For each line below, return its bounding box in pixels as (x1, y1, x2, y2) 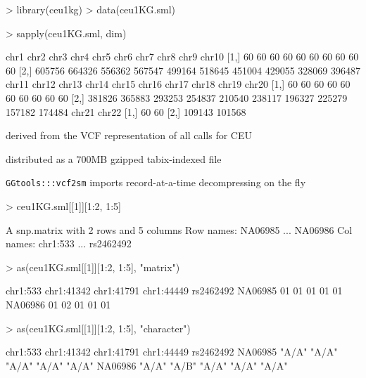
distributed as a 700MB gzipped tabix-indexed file (6, 151, 222, 166)
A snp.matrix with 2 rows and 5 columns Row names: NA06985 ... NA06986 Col (6, 222, 353, 237)
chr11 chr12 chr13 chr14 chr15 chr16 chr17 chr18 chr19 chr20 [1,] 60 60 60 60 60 (6, 77, 351, 91)
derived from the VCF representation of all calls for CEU (6, 128, 252, 143)
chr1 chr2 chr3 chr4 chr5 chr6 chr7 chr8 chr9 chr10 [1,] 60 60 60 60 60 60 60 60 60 (6, 49, 359, 64)
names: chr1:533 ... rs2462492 (6, 236, 132, 251)
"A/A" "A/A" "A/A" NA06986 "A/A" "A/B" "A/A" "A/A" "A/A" (6, 358, 288, 372)
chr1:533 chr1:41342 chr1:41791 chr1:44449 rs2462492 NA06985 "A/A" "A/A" (6, 344, 338, 359)
